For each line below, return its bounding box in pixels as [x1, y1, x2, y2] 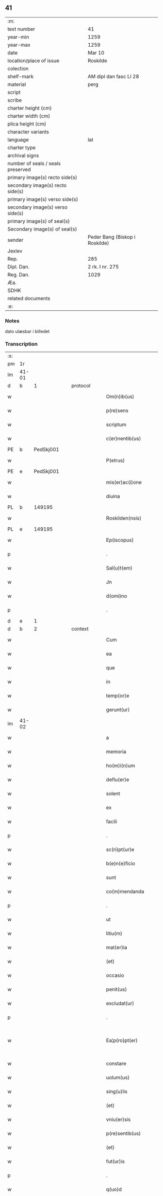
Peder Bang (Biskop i [87, 233, 136, 240]
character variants [7, 128, 49, 135]
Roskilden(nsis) [106, 515, 142, 522]
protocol [71, 382, 91, 389]
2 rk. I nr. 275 [87, 263, 119, 270]
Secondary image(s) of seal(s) [7, 226, 77, 232]
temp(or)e [106, 693, 130, 699]
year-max [7, 41, 31, 48]
